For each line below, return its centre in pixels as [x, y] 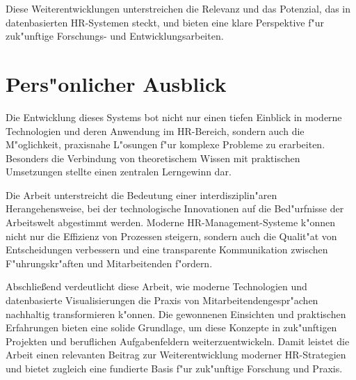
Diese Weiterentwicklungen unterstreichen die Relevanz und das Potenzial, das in [178, 8]
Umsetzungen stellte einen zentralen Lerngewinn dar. [119, 172]
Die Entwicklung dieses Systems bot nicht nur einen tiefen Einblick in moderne [174, 117]
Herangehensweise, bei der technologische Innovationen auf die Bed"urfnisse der [175, 208]
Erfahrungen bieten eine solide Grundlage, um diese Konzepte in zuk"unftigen [171, 327]
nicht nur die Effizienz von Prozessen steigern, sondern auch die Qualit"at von [171, 236]
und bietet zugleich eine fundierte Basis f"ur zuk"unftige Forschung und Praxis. [174, 368]
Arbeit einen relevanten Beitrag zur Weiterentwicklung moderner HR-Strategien [176, 355]
